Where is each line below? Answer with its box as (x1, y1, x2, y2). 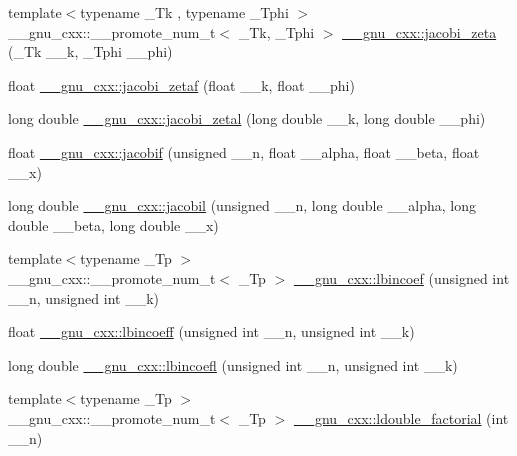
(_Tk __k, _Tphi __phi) (8, 41, 173, 62)
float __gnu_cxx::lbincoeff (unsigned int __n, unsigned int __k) (8, 321, 415, 342)
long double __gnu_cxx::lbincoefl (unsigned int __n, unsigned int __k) (8, 354, 458, 375)
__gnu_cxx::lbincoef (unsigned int (293, 267, 510, 288)
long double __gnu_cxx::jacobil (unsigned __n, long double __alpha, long (8, 195, 477, 216)
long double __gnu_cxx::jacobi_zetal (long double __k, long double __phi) (8, 108, 486, 129)
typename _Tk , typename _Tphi (80, 2, 289, 22)
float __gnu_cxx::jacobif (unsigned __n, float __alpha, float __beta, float (8, 141, 480, 162)
